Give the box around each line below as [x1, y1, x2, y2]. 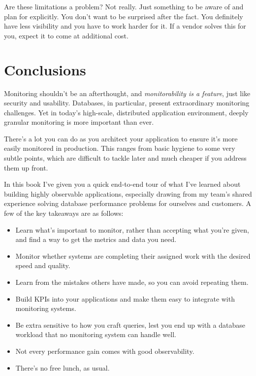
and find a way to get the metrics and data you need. [15, 234, 177, 244]
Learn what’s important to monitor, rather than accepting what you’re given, [15, 224, 250, 235]
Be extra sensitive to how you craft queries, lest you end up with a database [15, 319, 245, 330]
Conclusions [4, 59, 86, 79]
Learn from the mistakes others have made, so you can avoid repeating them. [15, 277, 249, 287]
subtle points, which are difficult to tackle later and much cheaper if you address [4, 153, 247, 163]
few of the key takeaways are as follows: [4, 208, 124, 218]
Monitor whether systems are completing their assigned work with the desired [15, 250, 251, 261]
